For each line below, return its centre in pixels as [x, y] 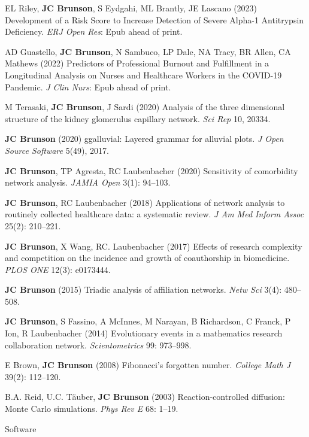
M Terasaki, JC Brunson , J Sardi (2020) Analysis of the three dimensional [145, 107]
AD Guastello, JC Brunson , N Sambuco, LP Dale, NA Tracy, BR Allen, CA [148, 51]
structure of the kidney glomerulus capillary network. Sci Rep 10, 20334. [138, 118]
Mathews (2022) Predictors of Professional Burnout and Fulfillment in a [137, 63]
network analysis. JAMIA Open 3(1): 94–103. [88, 182]
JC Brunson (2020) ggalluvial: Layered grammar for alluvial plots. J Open [144, 139]
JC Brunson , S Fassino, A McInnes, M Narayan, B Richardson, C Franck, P [148, 321]
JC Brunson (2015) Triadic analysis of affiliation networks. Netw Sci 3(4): [143, 289]
